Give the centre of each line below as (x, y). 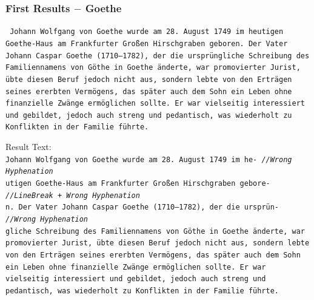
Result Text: (28, 147)
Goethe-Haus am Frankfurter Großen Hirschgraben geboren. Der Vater (147, 43)
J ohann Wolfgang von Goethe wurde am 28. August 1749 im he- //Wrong (149, 159)
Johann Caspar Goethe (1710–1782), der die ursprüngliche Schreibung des (158, 56)
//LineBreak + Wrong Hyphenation (73, 195)
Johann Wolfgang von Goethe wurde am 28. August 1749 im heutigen (147, 32)
